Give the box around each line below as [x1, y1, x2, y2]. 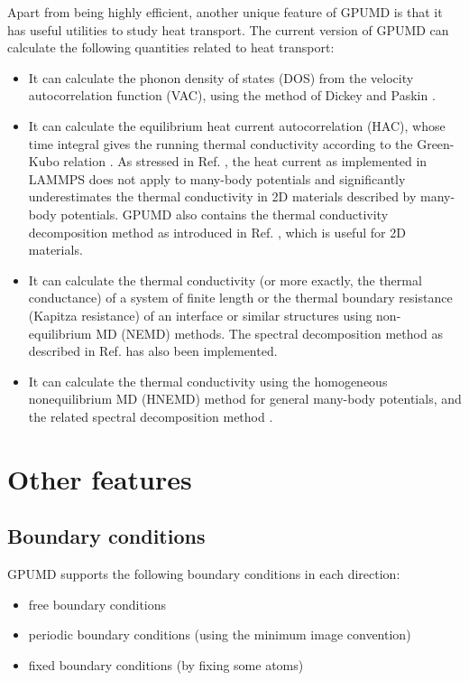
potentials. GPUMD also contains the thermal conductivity [60, 204, 389, 223]
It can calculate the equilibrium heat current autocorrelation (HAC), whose [28, 116, 446, 135]
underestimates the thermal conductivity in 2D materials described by [28, 187, 417, 206]
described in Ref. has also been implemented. [28, 341, 278, 360]
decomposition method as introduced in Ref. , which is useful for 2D [28, 222, 406, 241]
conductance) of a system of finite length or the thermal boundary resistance [28, 288, 453, 307]
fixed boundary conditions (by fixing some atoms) [28, 655, 304, 674]
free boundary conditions [28, 594, 167, 613]
